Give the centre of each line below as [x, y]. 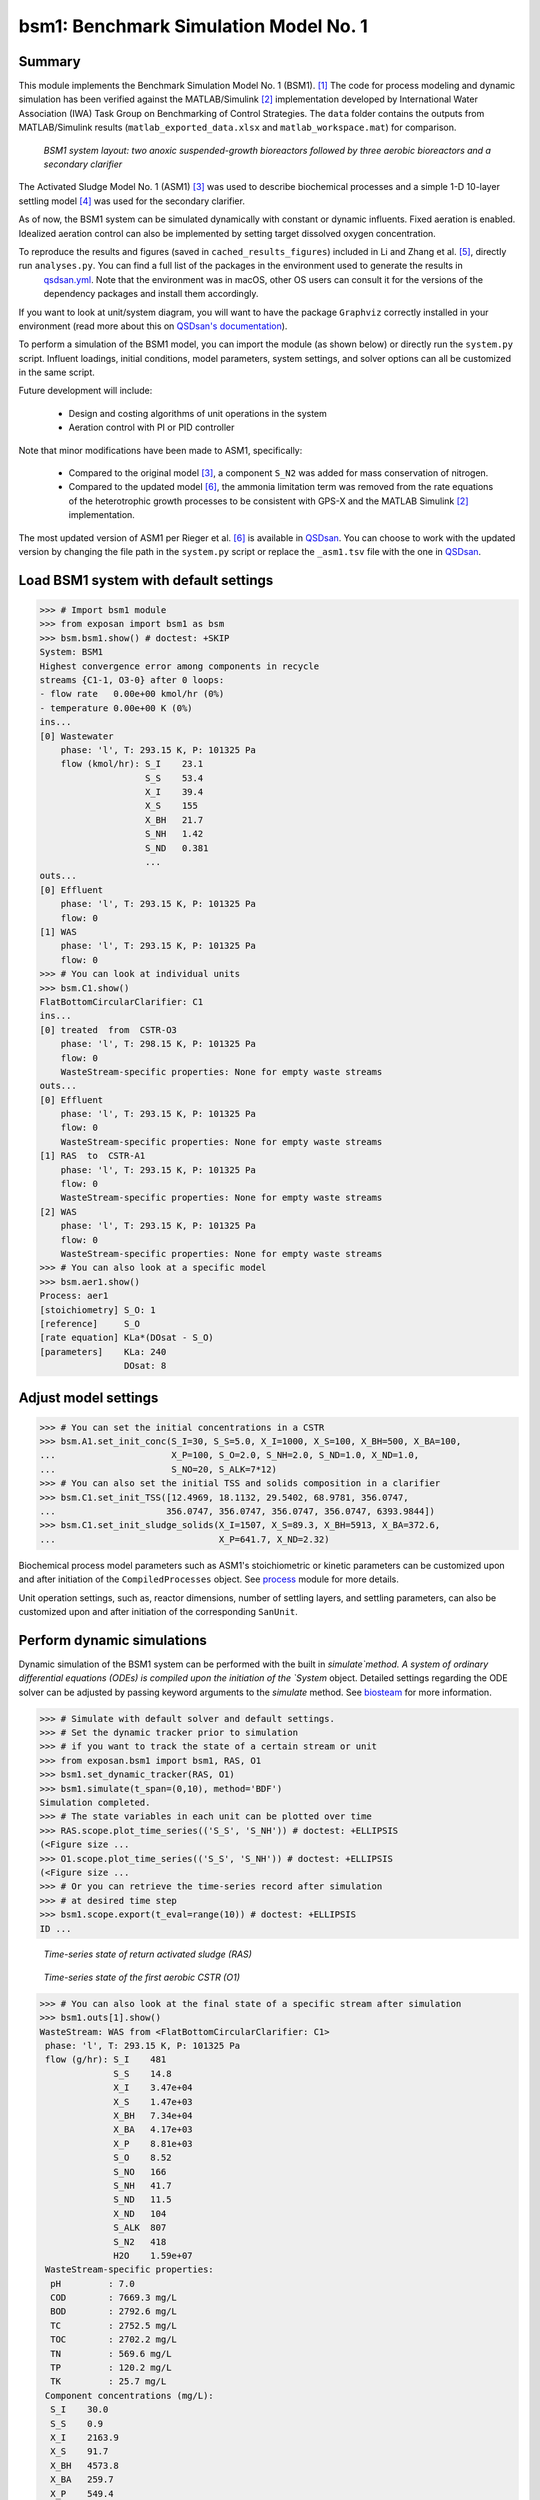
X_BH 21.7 [174, 819]
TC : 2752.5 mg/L [113, 2325]
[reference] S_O [89, 1323]
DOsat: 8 [145, 1366]
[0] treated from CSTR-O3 [108, 1029]
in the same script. [56, 372]
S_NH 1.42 [174, 834]
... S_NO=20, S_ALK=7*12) [158, 1469]
